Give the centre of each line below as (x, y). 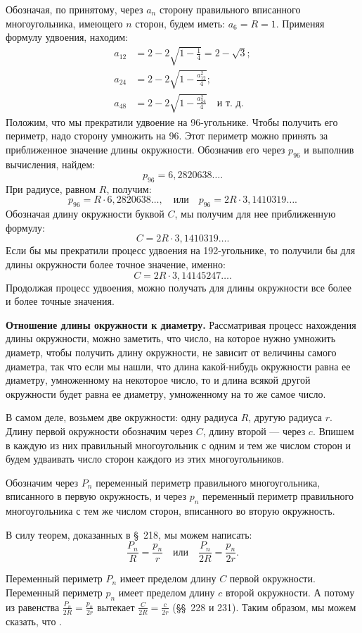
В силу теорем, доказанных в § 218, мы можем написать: (129, 534)
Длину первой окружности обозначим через (99, 431)
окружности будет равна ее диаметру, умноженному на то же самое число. (166, 393)
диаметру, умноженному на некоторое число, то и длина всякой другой (158, 380)
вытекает (116, 607)
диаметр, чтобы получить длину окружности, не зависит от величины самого (171, 352)
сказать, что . (34, 621)
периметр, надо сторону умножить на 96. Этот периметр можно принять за (167, 136)
